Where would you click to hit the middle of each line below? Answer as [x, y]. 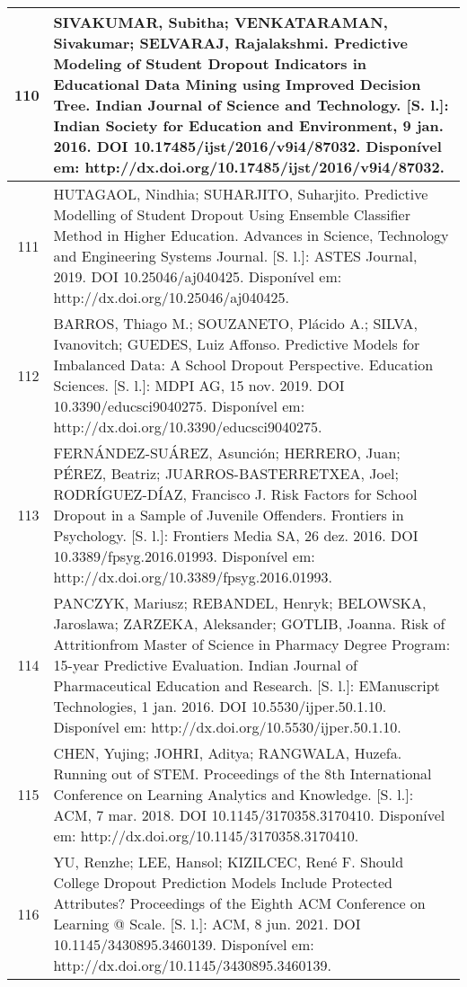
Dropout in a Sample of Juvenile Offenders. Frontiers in [229, 515]
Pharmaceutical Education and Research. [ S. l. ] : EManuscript [247, 685]
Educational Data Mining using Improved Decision [237, 84]
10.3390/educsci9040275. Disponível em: [179, 406]
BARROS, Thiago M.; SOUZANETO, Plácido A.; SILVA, [235, 323]
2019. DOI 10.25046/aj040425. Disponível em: [198, 276]
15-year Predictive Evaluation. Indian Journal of [205, 665]
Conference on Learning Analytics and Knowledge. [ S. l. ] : [233, 794]
